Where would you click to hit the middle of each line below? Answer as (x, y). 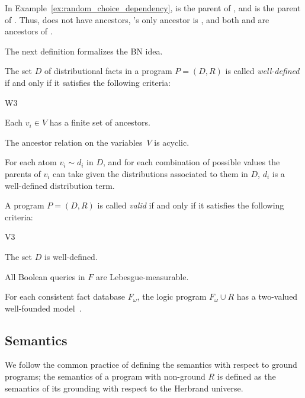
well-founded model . (43, 308)
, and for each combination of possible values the (191, 162)
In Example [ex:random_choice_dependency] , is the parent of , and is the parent (153, 8)
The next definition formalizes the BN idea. (84, 51)
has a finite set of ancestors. (100, 122)
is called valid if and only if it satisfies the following (191, 205)
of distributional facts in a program (108, 71)
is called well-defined (262, 71)
